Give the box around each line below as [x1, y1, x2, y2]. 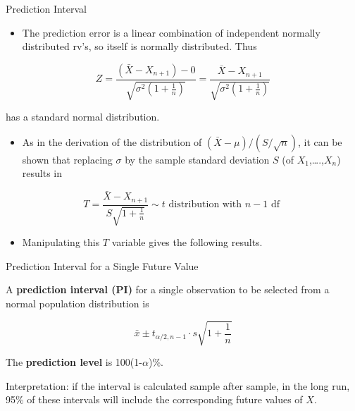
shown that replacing [22, 152, 113, 166]
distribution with [168, 200, 242, 210]
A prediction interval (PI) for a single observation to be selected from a [6, 282, 330, 297]
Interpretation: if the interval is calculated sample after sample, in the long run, [6, 378, 350, 393]
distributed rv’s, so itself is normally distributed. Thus [22, 39, 257, 54]
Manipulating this [22, 235, 100, 250]
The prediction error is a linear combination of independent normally [22, 25, 320, 39]
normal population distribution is [6, 295, 149, 310]
